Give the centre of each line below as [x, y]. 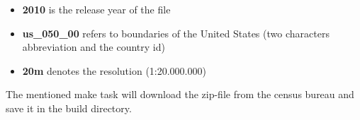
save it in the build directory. [69, 108]
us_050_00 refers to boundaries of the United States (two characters [176, 33]
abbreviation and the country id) [94, 47]
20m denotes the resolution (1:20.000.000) [114, 70]
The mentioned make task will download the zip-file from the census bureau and [180, 94]
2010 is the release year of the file [96, 9]
